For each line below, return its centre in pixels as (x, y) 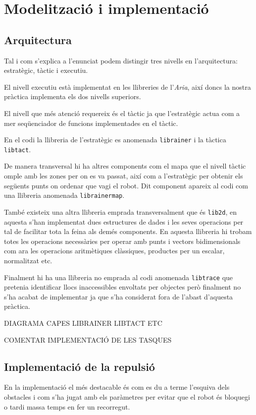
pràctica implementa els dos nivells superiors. (73, 96)
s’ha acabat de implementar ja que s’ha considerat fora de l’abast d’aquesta (119, 296)
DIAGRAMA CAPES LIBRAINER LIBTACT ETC (83, 323)
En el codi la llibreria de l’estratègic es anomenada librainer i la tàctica (115, 140)
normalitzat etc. (28, 260)
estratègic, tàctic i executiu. (46, 70)
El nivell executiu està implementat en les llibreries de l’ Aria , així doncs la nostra (128, 87)
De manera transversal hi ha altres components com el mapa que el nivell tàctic (125, 166)
